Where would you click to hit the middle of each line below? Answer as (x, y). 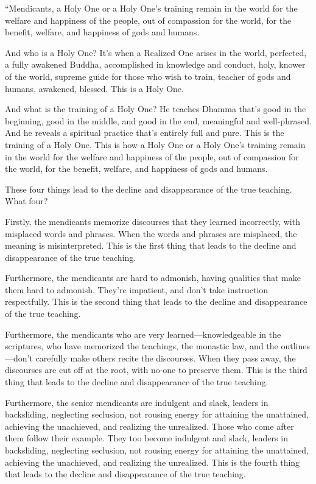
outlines (295, 346)
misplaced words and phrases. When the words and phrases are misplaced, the (151, 233)
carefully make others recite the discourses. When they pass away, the (166, 358)
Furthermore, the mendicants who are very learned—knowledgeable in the (143, 334)
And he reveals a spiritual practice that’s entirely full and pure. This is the (145, 133)
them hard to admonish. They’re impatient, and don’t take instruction (136, 289)
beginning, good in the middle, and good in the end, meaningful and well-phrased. (158, 120)
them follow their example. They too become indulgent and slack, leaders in (146, 438)
